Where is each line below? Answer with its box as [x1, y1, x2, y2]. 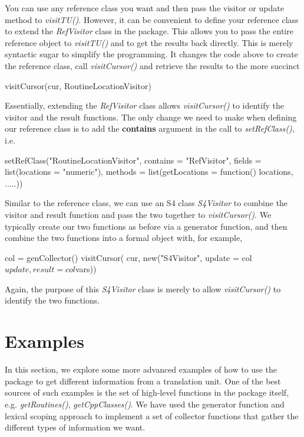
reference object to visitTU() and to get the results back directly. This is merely [5, 36, 293, 48]
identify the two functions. [5, 294, 100, 306]
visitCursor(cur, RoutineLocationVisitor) [5, 79, 151, 92]
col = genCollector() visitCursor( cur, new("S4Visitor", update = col [5, 251, 252, 263]
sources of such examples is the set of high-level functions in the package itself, [5, 386, 289, 399]
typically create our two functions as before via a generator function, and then [5, 220, 288, 232]
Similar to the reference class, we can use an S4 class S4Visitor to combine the [5, 197, 288, 209]
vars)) [75, 263, 97, 275]
